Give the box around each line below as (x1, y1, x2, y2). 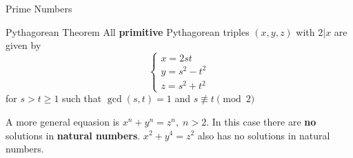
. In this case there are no (206, 114, 316, 128)
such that (62, 91, 102, 106)
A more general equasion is (6, 114, 120, 128)
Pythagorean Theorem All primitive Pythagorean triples (6, 24, 250, 39)
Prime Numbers (6, 1, 72, 15)
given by (6, 38, 41, 52)
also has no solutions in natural (197, 128, 330, 142)
